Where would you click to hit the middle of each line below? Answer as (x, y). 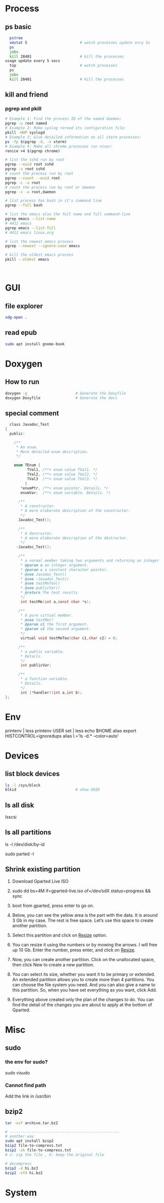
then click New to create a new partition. (53, 965)
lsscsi (11, 817)
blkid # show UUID (52, 790)
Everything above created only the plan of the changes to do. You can (83, 999)
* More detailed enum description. (53, 452)
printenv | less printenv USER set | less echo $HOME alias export (71, 731)
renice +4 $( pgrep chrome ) (33, 151)
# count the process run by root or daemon (50, 187)
